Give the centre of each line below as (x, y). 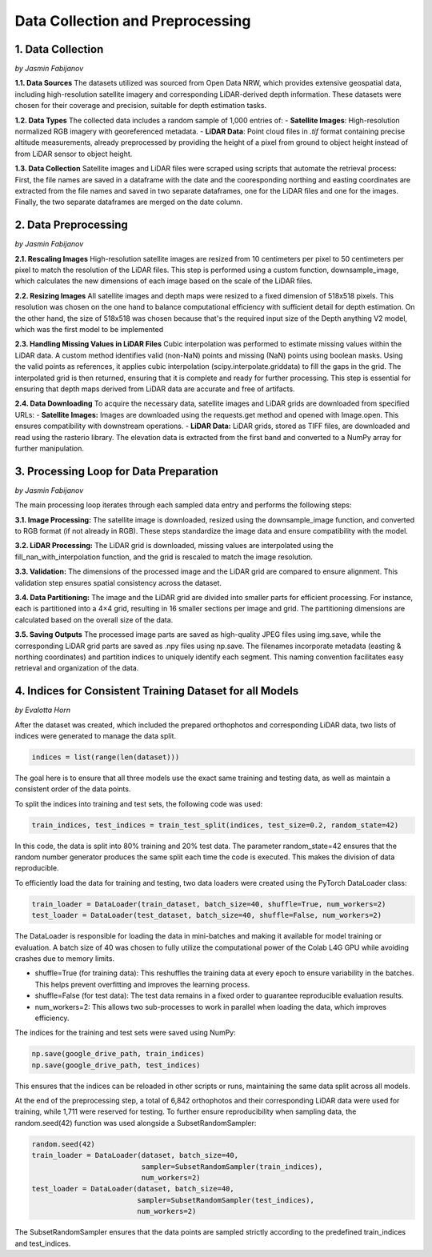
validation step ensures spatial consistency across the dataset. (118, 582)
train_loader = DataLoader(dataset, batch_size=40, (135, 1155)
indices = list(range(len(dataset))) (106, 757)
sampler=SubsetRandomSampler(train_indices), (232, 1167)
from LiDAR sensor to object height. (74, 154)
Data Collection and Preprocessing (133, 21)
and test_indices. (43, 1243)
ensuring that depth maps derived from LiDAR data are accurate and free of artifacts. (155, 389)
